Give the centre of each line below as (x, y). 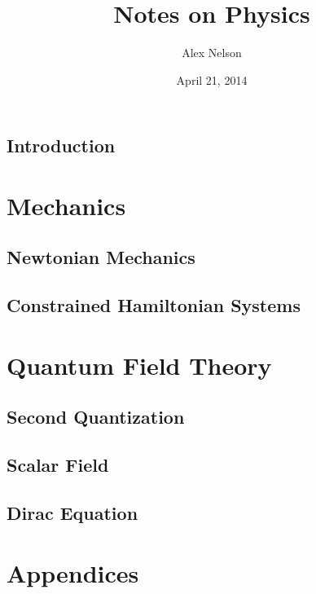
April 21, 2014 (212, 79)
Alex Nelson (212, 53)
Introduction (61, 145)
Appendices (73, 572)
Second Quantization (96, 417)
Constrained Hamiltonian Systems (154, 305)
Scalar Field (58, 465)
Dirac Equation (72, 512)
